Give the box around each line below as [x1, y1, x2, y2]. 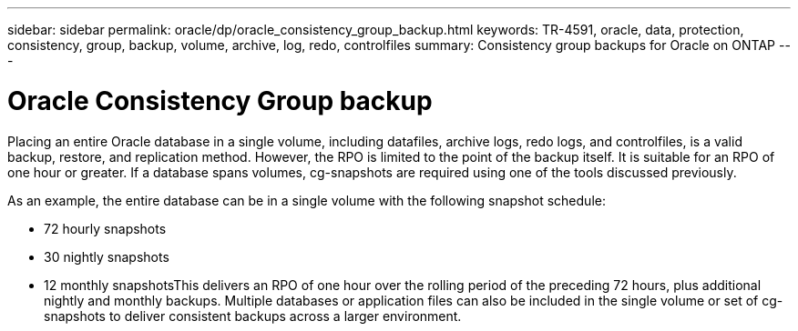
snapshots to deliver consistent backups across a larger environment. [44, 307, 462, 324]
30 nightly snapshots [44, 248, 169, 265]
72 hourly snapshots [44, 220, 167, 236]
